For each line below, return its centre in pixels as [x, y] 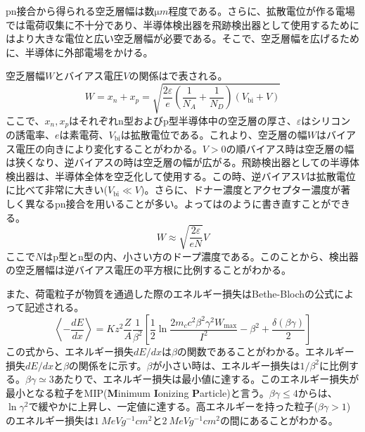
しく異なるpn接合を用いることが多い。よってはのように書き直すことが [168, 203]
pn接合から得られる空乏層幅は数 [80, 11]
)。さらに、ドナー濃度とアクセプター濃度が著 [245, 190]
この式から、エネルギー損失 [70, 351]
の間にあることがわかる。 [279, 420]
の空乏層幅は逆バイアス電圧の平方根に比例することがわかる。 [148, 270]
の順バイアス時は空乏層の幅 [290, 148]
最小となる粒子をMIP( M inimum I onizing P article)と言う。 [137, 392]
